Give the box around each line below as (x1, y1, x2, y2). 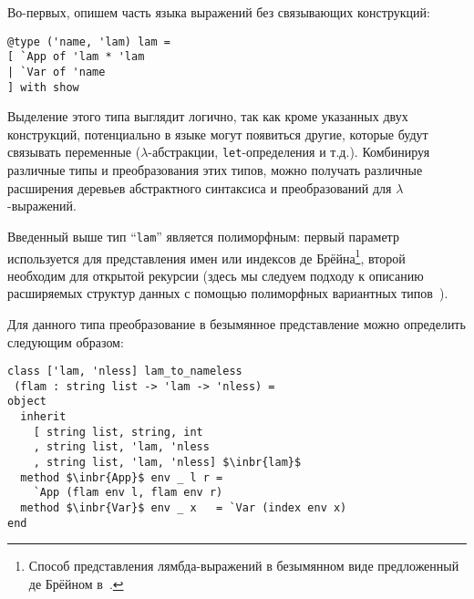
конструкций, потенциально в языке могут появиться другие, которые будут (7, 124, 428, 143)
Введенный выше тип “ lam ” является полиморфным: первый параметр (7, 226, 399, 245)
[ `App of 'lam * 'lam (7, 50, 145, 64)
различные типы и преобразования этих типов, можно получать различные (7, 160, 423, 180)
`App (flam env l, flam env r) (33, 486, 223, 500)
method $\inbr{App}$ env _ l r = (20, 470, 223, 484)
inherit (20, 410, 67, 424)
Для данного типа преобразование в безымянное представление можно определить (7, 314, 466, 333)
